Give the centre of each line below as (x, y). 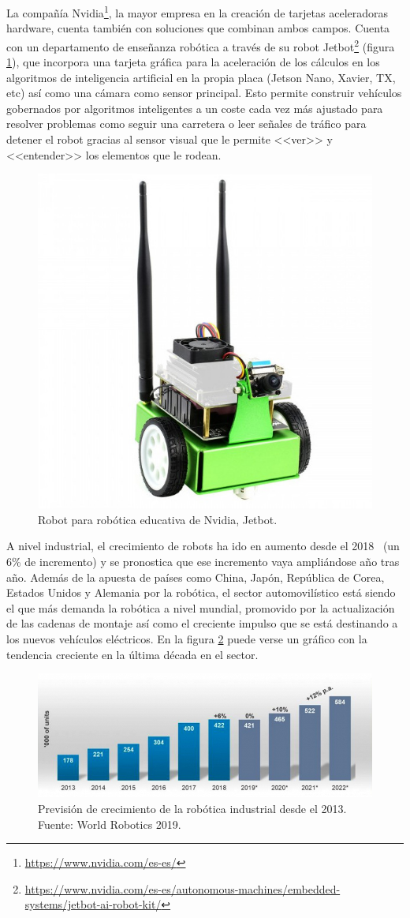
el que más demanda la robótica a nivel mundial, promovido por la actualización (201, 607)
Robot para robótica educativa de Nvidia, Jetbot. (158, 519)
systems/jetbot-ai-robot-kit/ (93, 904)
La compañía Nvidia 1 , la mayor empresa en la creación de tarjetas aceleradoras (198, 11)
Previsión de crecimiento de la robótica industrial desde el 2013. (192, 808)
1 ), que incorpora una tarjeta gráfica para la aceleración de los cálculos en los (193, 62)
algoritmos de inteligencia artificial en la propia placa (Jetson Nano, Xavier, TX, (201, 77)
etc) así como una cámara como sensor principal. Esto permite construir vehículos (204, 93)
